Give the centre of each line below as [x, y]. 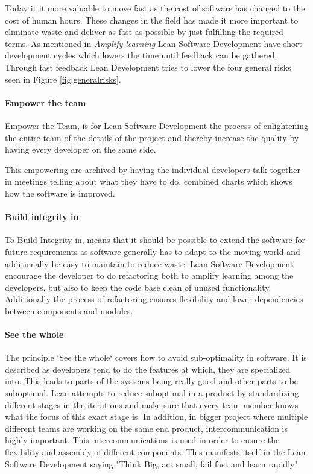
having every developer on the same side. [81, 149]
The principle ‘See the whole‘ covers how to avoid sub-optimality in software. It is [156, 357]
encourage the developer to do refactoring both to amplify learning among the [149, 275]
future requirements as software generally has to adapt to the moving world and [153, 251]
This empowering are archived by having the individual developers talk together [153, 169]
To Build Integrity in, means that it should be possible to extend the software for [155, 240]
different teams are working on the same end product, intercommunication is [147, 428]
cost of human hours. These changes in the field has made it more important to [152, 20]
